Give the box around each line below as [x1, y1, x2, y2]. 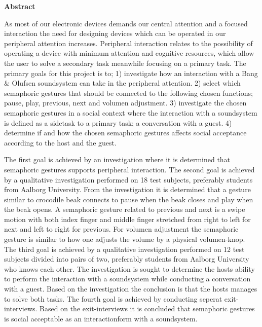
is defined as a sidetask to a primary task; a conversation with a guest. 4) [4, 117, 232, 128]
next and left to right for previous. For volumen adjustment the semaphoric [4, 224, 239, 234]
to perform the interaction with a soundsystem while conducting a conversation [4, 273, 251, 284]
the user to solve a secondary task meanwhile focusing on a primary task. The [4, 57, 246, 68]
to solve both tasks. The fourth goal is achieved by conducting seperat [4, 293, 222, 304]
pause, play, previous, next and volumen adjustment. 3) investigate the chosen [4, 97, 247, 108]
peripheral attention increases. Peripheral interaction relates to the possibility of [4, 38, 253, 48]
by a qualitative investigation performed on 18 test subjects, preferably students [4, 174, 253, 185]
